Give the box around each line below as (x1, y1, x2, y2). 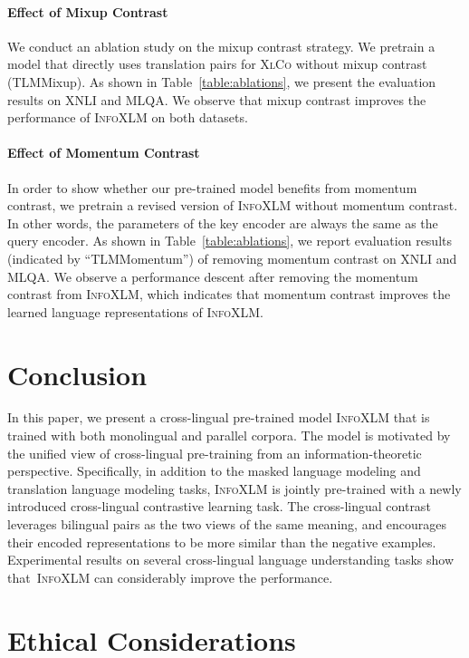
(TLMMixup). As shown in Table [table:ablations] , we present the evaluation (7, 72, 436, 91)
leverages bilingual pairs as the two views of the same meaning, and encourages (7, 515, 447, 533)
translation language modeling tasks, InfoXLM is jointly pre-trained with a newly (7, 479, 462, 498)
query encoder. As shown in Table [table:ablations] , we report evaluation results (7, 231, 452, 250)
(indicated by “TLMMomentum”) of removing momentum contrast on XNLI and (7, 248, 457, 267)
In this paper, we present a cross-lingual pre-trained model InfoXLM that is (7, 408, 430, 427)
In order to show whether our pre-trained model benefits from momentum (7, 178, 417, 197)
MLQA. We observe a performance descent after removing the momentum (7, 266, 418, 285)
